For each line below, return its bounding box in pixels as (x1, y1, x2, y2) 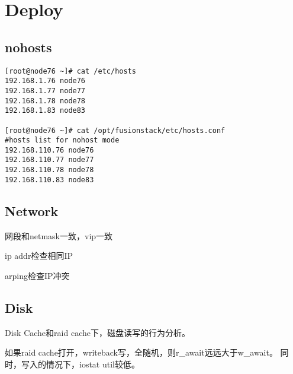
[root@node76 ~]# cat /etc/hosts (5, 66, 136, 75)
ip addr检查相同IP (5, 249, 73, 262)
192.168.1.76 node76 (5, 77, 86, 85)
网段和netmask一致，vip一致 (5, 229, 113, 242)
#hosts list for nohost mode (5, 136, 120, 145)
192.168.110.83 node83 (5, 175, 94, 184)
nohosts (5, 37, 52, 56)
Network (5, 201, 59, 220)
